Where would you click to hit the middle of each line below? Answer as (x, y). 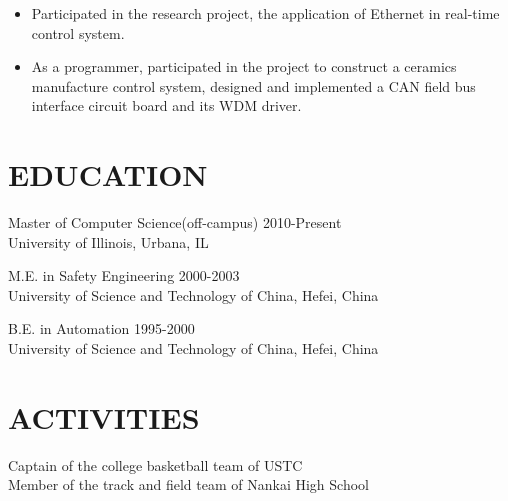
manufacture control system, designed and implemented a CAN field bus (253, 85)
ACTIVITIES (104, 416)
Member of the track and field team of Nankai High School (188, 484)
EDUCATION (108, 174)
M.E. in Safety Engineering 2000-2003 (124, 275)
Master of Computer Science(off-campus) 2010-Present (175, 222)
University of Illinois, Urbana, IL (108, 241)
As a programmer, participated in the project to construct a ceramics (244, 66)
